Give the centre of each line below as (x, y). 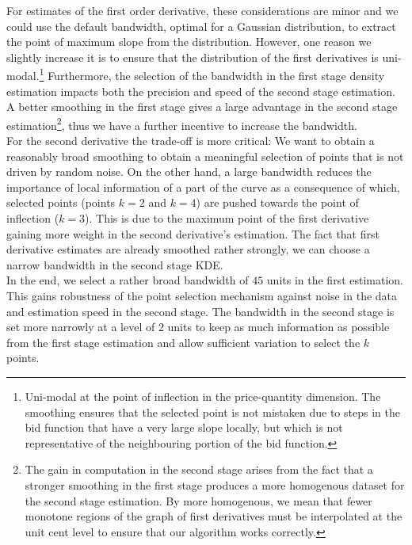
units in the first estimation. (335, 280)
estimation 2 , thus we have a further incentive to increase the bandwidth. (182, 124)
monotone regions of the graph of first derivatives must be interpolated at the (214, 516)
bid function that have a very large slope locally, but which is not (184, 427)
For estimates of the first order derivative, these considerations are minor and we (202, 10)
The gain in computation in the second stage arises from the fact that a (199, 469)
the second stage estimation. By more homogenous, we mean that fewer (198, 500)
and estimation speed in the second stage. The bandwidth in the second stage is (200, 311)
